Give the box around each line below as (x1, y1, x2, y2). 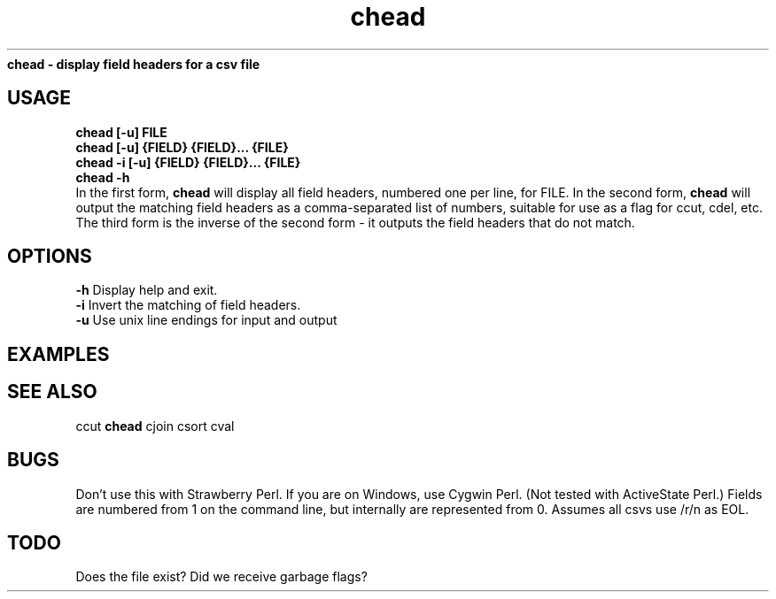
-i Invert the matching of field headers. (75, 297, 301, 313)
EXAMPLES (7, 342, 110, 365)
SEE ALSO (7, 380, 97, 403)
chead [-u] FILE (75, 124, 167, 140)
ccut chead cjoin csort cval (75, 418, 235, 434)
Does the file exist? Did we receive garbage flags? (75, 569, 368, 585)
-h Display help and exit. (75, 282, 218, 298)
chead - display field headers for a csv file (7, 56, 260, 72)
